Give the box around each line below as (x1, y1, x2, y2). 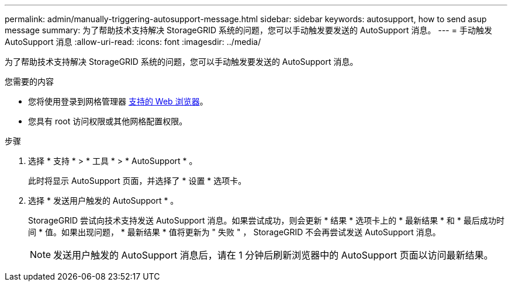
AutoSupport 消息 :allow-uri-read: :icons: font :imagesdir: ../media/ (5, 37, 261, 47)
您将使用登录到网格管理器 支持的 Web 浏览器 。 (28, 96, 208, 106)
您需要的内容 (5, 76, 54, 86)
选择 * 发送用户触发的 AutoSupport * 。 (28, 196, 179, 205)
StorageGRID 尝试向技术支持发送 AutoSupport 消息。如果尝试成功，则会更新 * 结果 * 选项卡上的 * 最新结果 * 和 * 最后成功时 (28, 215, 504, 225)
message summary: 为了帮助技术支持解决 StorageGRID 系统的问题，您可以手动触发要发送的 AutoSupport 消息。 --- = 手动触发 (5, 25, 492, 35)
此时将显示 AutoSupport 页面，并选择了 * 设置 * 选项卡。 (28, 176, 247, 186)
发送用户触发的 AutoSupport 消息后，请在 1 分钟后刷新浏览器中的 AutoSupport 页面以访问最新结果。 (53, 249, 493, 261)
